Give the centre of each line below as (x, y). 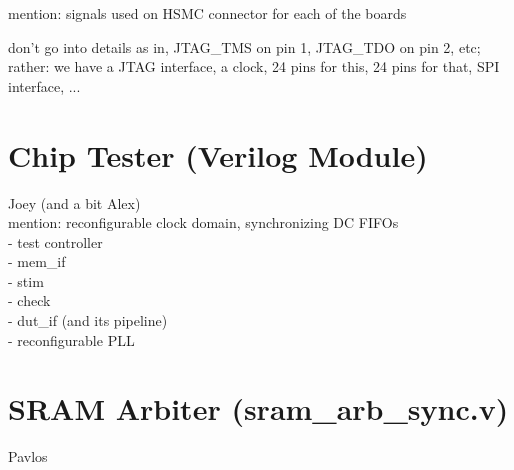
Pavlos (28, 456)
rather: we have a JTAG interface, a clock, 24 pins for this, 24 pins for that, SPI (254, 66)
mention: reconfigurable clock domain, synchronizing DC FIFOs (203, 222)
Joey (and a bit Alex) (74, 202)
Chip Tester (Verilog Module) (218, 154)
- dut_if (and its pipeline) (88, 320)
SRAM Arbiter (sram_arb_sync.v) (258, 408)
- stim (26, 280)
